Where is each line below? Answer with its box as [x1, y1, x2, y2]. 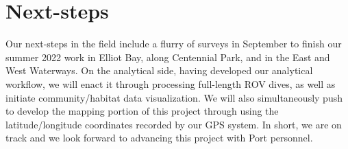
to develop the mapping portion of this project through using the [5, 104, 279, 118]
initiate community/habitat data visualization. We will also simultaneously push [5, 90, 343, 104]
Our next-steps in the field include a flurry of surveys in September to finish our [5, 36, 342, 51]
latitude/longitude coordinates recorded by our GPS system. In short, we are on [5, 117, 342, 131]
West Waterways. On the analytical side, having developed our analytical [5, 63, 313, 78]
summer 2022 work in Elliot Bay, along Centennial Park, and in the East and [5, 49, 330, 64]
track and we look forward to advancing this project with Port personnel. [5, 130, 313, 145]
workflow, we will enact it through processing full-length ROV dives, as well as [5, 76, 336, 91]
